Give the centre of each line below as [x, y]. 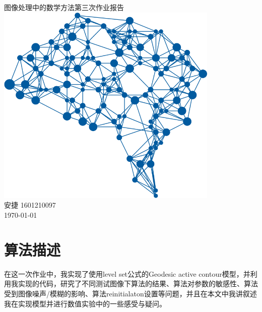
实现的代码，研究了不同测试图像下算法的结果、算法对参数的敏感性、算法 [138, 284]
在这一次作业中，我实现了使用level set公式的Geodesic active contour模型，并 [127, 273]
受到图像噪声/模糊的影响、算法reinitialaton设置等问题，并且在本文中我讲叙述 [130, 293]
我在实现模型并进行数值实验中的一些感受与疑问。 [85, 303]
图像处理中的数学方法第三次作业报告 [64, 7]
